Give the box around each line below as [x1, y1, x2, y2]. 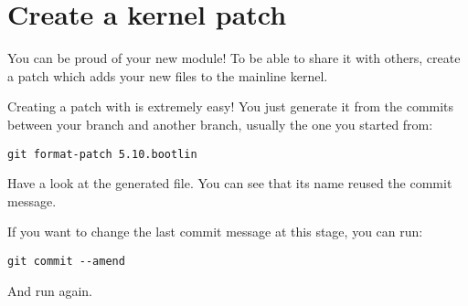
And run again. [7, 280, 93, 300]
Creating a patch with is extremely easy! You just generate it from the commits [7, 97, 454, 116]
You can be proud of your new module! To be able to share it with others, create [7, 48, 461, 68]
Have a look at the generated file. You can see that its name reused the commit [7, 174, 452, 193]
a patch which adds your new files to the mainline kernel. [7, 66, 328, 85]
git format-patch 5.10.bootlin [7, 147, 197, 161]
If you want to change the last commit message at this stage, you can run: [7, 222, 423, 241]
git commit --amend [7, 254, 125, 268]
